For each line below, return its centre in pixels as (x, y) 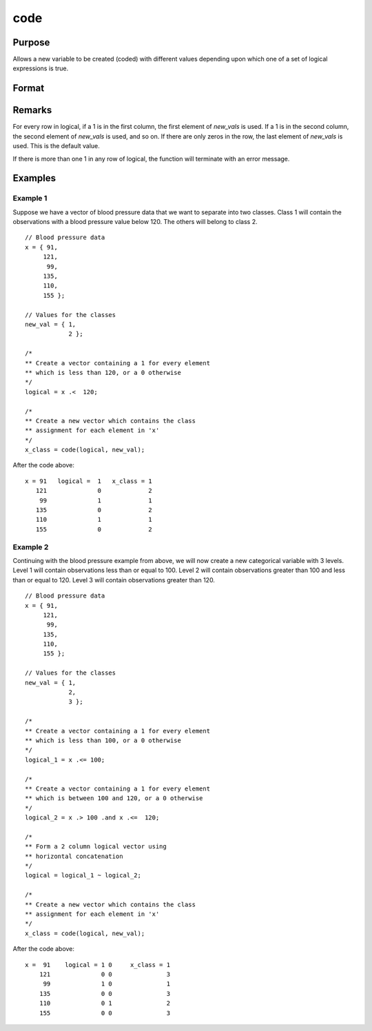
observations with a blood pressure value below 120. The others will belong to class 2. (135, 222)
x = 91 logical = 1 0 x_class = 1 (98, 964)
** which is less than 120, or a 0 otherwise (103, 372)
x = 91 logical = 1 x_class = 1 (89, 481)
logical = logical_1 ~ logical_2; (83, 876)
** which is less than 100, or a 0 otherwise (103, 740)
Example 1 (30, 198)
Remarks (32, 110)
